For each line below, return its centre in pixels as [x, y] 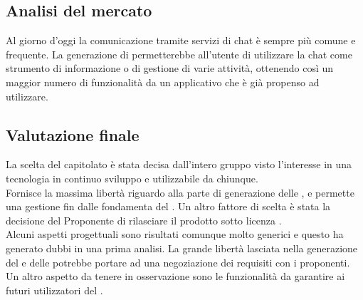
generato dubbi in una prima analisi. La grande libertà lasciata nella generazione [182, 248]
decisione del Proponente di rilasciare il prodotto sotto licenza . [144, 220]
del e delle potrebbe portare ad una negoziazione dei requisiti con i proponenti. [178, 262]
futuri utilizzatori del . [54, 290]
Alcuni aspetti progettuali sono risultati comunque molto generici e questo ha [175, 234]
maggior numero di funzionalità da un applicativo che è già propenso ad [163, 82]
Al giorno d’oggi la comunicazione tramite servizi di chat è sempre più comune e [181, 40]
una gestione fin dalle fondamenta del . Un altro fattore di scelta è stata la [168, 206]
